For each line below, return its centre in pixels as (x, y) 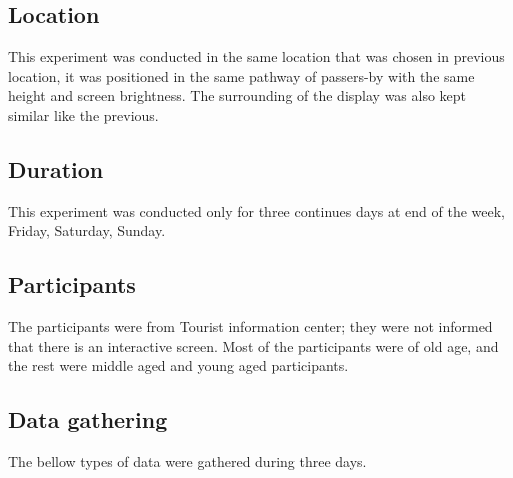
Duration (56, 168)
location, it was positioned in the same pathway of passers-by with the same (241, 75)
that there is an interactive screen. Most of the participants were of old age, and (253, 345)
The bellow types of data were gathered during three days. (187, 461)
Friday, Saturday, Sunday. (87, 230)
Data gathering (88, 419)
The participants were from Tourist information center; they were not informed (250, 326)
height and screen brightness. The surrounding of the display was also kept (237, 95)
